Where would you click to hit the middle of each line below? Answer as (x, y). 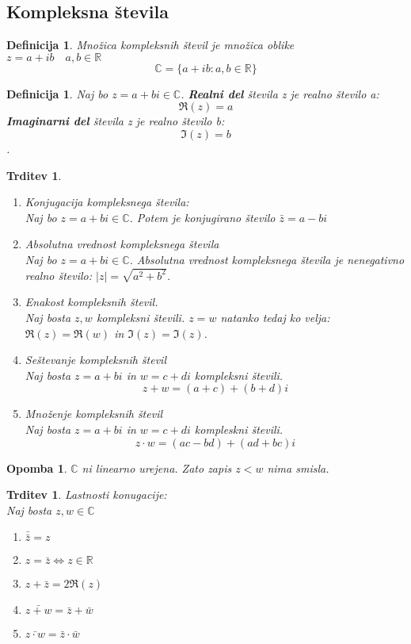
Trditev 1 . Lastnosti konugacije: (87, 494)
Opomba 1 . (37, 468)
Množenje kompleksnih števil (94, 414)
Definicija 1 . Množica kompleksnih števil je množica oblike (150, 45)
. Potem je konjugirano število (202, 217)
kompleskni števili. (239, 429)
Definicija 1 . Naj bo (57, 93)
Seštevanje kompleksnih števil (95, 360)
